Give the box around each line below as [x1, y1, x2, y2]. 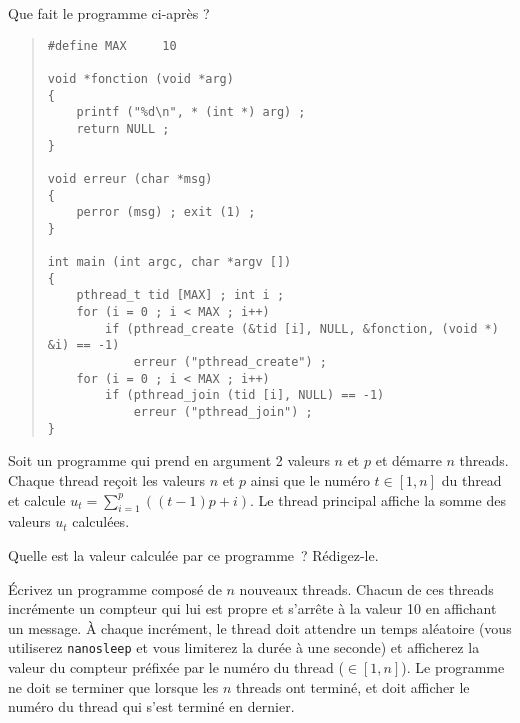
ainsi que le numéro [250, 469, 370, 490]
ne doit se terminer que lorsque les [8, 676, 219, 697]
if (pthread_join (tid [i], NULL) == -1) [105, 388, 385, 403]
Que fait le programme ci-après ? [8, 3, 210, 23]
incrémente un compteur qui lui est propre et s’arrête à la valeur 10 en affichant [8, 598, 497, 619]
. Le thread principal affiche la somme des [250, 489, 506, 510]
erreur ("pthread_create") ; [133, 355, 327, 370]
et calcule [8, 489, 66, 510]
